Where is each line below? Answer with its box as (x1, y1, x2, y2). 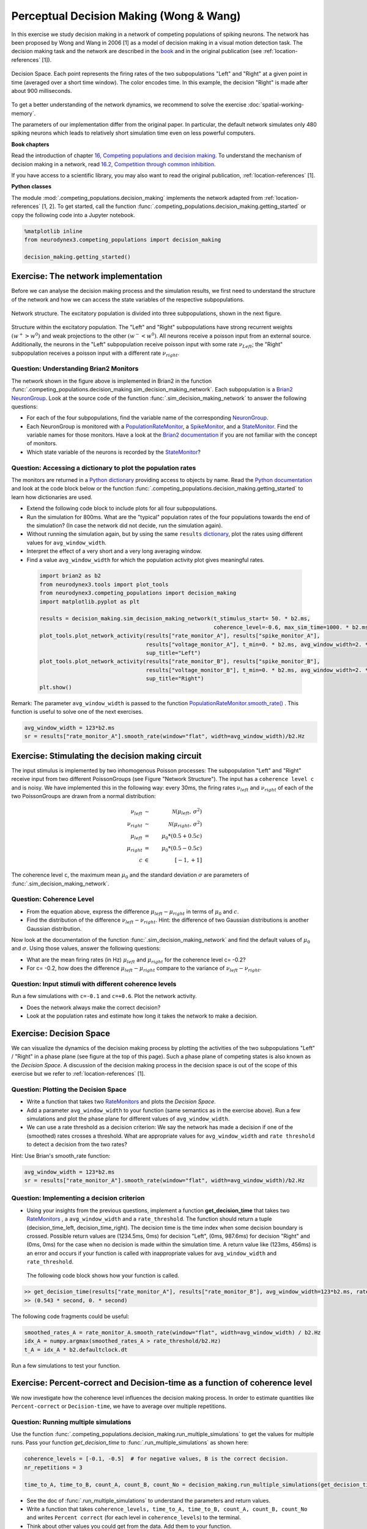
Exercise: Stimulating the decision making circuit (11, 750, 202, 761)
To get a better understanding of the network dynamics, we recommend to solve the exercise (11, 101, 247, 108)
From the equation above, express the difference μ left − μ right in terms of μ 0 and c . (26, 908, 239, 917)
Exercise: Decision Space (11, 1028, 110, 1038)
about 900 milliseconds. (11, 87, 72, 94)
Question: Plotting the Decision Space (11, 1085, 127, 1094)
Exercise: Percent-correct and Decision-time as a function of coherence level (11, 1378, 313, 1388)
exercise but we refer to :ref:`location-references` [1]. (11, 1070, 146, 1078)
